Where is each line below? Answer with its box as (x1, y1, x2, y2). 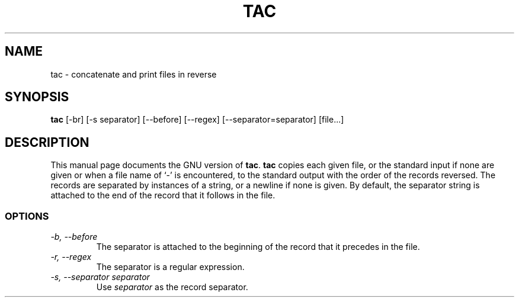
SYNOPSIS (5, 89, 69, 105)
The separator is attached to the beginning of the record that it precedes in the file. (96, 242, 420, 252)
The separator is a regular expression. (96, 262, 245, 272)
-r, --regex (50, 252, 92, 262)
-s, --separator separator (50, 272, 150, 282)
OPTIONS (5, 210, 49, 222)
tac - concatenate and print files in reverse (50, 69, 217, 79)
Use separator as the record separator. (96, 282, 248, 293)
